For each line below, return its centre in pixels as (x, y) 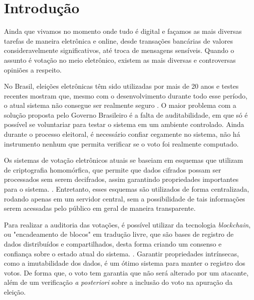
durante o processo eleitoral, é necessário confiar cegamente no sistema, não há (122, 134)
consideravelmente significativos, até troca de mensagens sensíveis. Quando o (119, 50)
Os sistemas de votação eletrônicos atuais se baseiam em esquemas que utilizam (124, 160)
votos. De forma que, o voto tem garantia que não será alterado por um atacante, (126, 272)
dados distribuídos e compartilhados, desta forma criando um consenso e (113, 244)
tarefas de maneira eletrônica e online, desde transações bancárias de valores (118, 40)
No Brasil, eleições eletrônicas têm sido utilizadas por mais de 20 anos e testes (121, 86)
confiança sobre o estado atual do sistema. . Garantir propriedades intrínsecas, (122, 253)
